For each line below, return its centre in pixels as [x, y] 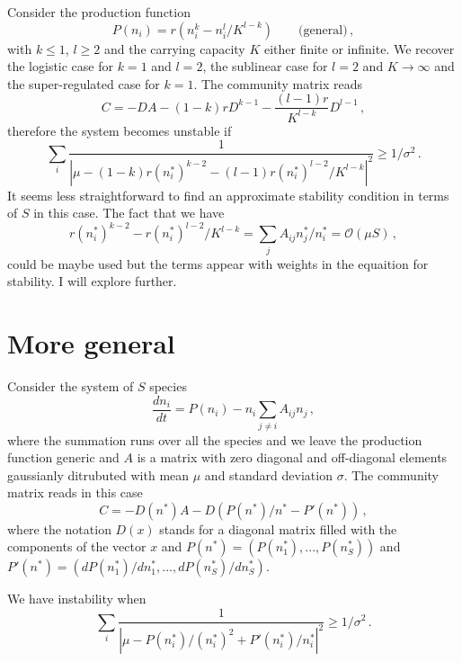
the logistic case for [61, 66]
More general [91, 343]
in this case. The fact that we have [129, 213]
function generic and [63, 457]
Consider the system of [71, 386]
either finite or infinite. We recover [359, 48]
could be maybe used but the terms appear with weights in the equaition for [218, 263]
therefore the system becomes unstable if [120, 130]
